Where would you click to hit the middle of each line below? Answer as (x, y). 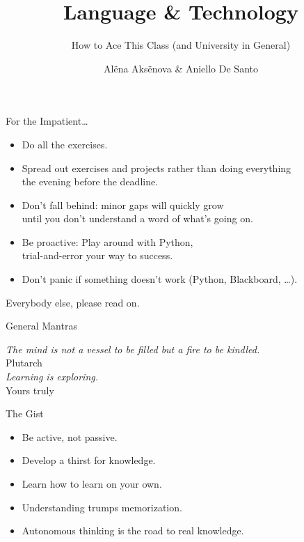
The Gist (25, 413)
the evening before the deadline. (90, 181)
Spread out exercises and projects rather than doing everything (157, 168)
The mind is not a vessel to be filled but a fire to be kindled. (133, 349)
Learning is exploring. (52, 377)
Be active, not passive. (70, 436)
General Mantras (41, 326)
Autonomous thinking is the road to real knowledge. (133, 531)
